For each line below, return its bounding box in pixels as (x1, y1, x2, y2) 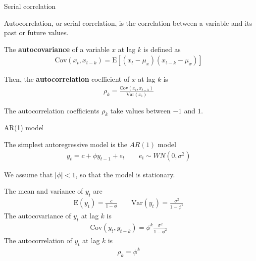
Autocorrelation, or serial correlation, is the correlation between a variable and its (4, 17, 253, 28)
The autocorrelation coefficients (4, 105, 100, 115)
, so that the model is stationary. (75, 169, 175, 179)
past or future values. (4, 27, 69, 38)
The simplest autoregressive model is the (4, 139, 127, 150)
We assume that (4, 169, 53, 179)
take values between (110, 105, 171, 115)
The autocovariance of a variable (4, 44, 110, 54)
